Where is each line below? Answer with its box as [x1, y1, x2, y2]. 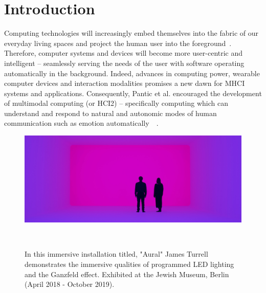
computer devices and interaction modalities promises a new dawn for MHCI [4, 78, 245, 88]
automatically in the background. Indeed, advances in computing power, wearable [4, 67, 260, 78]
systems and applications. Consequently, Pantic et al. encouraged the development [4, 87, 262, 98]
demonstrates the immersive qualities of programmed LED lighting [25, 259, 234, 269]
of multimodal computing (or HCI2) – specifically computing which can [4, 98, 229, 108]
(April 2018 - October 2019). [25, 279, 115, 289]
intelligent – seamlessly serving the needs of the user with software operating [4, 57, 245, 68]
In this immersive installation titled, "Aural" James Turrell [25, 249, 208, 259]
